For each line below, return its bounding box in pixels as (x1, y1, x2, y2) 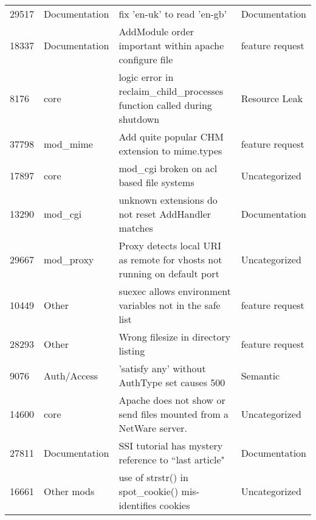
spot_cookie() (118, 484, 179, 498)
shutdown (118, 112, 160, 126)
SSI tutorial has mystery (118, 439, 223, 452)
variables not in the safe (118, 298, 221, 312)
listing (118, 344, 145, 358)
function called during (118, 98, 212, 112)
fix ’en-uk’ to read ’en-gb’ (118, 7, 227, 21)
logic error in (118, 70, 174, 84)
